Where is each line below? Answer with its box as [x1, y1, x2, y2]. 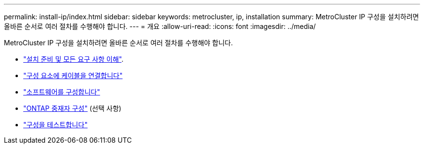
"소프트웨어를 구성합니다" [23, 88, 100, 96]
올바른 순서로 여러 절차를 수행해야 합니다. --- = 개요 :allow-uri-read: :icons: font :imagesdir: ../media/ [4, 22, 316, 30]
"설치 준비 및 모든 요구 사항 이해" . [23, 55, 124, 63]
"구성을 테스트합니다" [23, 121, 88, 129]
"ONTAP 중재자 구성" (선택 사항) [23, 104, 121, 112]
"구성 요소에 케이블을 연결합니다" [23, 71, 123, 80]
